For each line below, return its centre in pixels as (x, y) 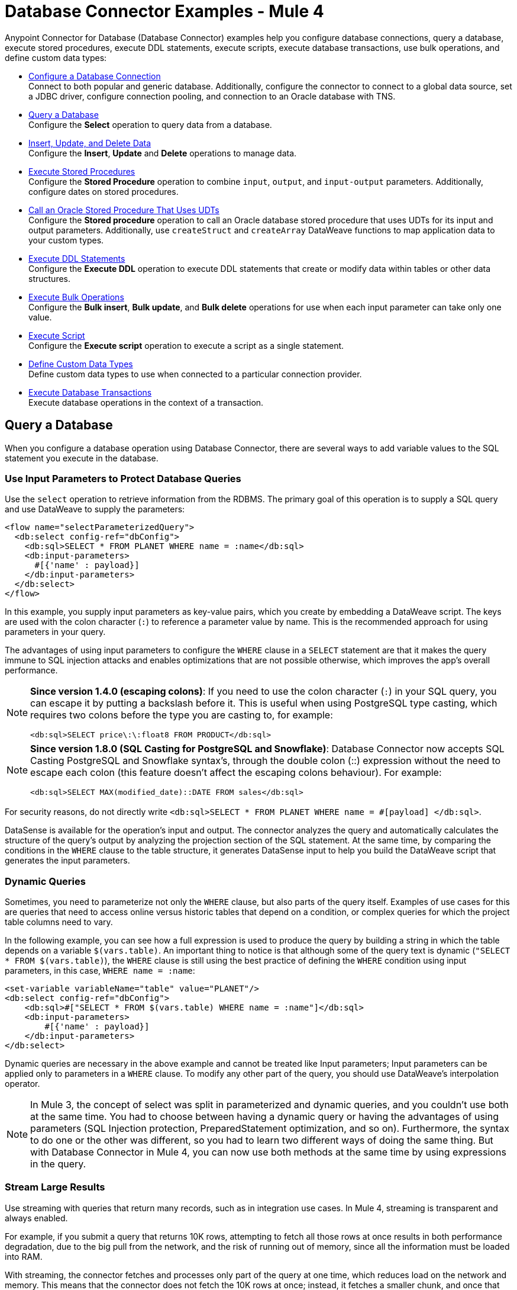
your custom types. (66, 240)
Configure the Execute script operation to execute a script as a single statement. (186, 345)
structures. (49, 278)
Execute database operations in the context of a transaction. (146, 402)
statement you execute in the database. (82, 458)
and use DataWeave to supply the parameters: (95, 509)
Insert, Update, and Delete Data (90, 143)
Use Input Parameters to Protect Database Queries (123, 478)
